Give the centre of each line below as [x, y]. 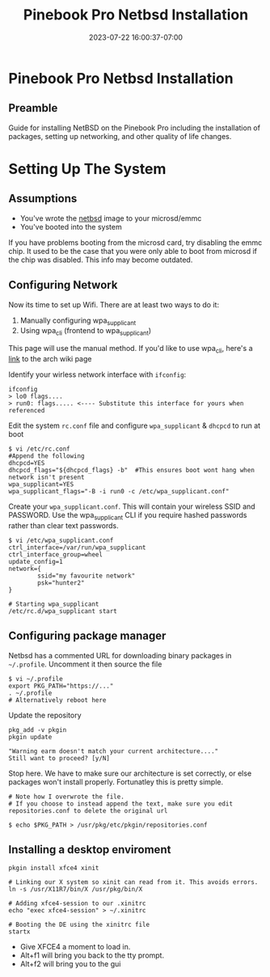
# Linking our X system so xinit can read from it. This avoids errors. [133, 882]
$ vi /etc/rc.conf [39, 449]
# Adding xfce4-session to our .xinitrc [78, 903]
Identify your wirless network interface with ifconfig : [97, 374]
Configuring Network [63, 285]
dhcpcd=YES [27, 463]
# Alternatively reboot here [57, 700]
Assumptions [43, 199]
